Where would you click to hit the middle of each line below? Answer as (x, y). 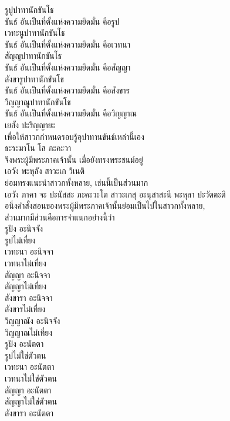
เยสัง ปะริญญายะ (30, 124)
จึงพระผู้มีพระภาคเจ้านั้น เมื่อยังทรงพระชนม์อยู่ (74, 159)
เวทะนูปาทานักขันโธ (35, 33)
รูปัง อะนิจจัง (24, 228)
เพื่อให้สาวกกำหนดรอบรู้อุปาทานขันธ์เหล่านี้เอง (75, 136)
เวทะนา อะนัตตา (30, 367)
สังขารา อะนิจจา (29, 297)
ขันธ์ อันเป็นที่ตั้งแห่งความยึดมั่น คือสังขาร (67, 90)
